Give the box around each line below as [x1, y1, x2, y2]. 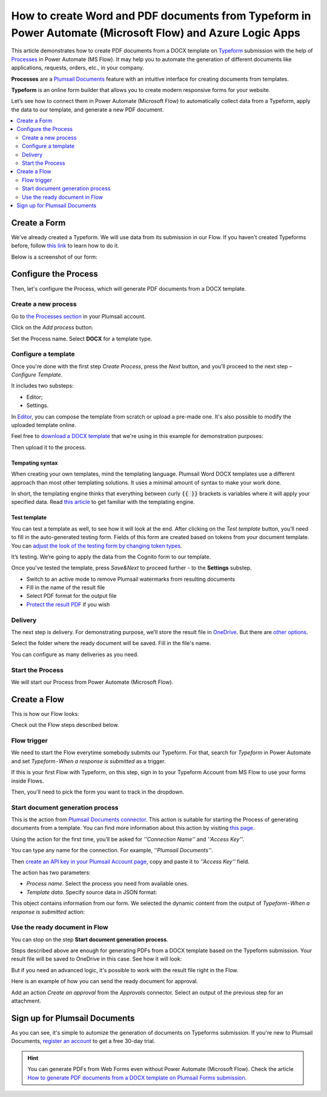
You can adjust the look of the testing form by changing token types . [11, 542, 182, 549]
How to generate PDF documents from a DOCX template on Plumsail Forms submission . [27, 1074, 247, 1081]
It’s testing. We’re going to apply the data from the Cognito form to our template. [11, 553, 211, 560]
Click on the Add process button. [11, 324, 94, 331]
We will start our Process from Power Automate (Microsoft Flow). [11, 678, 174, 686]
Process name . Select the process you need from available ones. [26, 880, 189, 887]
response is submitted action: [11, 908, 85, 915]
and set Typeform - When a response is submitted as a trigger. [11, 757, 166, 764]
